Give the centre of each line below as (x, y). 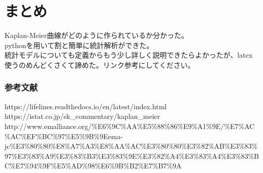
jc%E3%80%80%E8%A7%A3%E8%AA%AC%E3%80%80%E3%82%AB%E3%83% (131, 146)
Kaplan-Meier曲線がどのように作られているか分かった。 (97, 35)
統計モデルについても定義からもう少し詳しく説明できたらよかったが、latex (129, 55)
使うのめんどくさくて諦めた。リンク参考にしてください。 (100, 64)
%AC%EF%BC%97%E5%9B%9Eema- (64, 136)
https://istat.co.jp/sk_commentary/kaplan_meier (82, 116)
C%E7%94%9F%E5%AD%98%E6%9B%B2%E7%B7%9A (93, 166)
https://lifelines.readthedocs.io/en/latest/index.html (86, 106)
